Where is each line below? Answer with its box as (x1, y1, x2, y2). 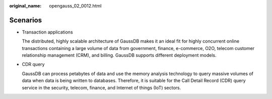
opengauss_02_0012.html (49, 3, 102, 8)
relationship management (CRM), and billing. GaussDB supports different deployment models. (22, 52, 217, 58)
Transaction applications (22, 29, 73, 35)
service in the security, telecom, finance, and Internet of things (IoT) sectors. (22, 84, 181, 90)
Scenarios (9, 15, 42, 24)
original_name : (9, 3, 42, 8)
